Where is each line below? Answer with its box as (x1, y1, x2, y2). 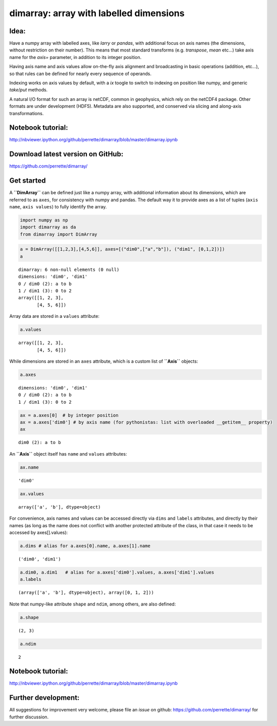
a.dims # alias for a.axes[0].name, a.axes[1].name (20, 543, 151, 548)
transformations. (9, 110, 44, 116)
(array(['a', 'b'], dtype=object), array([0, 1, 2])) (18, 590, 154, 595)
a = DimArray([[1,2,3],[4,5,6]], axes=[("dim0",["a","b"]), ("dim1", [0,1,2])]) (20, 246, 225, 252)
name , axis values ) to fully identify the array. (9, 204, 107, 210)
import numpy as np (20, 217, 68, 223)
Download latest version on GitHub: (9, 150, 124, 158)
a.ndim (20, 641, 36, 647)
